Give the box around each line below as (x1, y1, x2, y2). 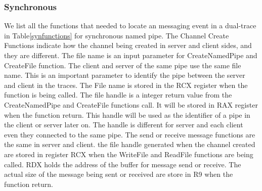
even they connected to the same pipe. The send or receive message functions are (4, 129, 255, 139)
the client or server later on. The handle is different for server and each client (4, 119, 243, 130)
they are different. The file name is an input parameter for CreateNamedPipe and (4, 50, 257, 60)
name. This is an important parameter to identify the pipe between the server (4, 70, 245, 80)
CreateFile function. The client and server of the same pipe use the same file (4, 60, 241, 70)
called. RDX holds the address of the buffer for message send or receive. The (4, 159, 241, 169)
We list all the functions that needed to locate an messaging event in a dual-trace (4, 20, 256, 31)
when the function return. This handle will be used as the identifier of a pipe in (4, 109, 250, 120)
